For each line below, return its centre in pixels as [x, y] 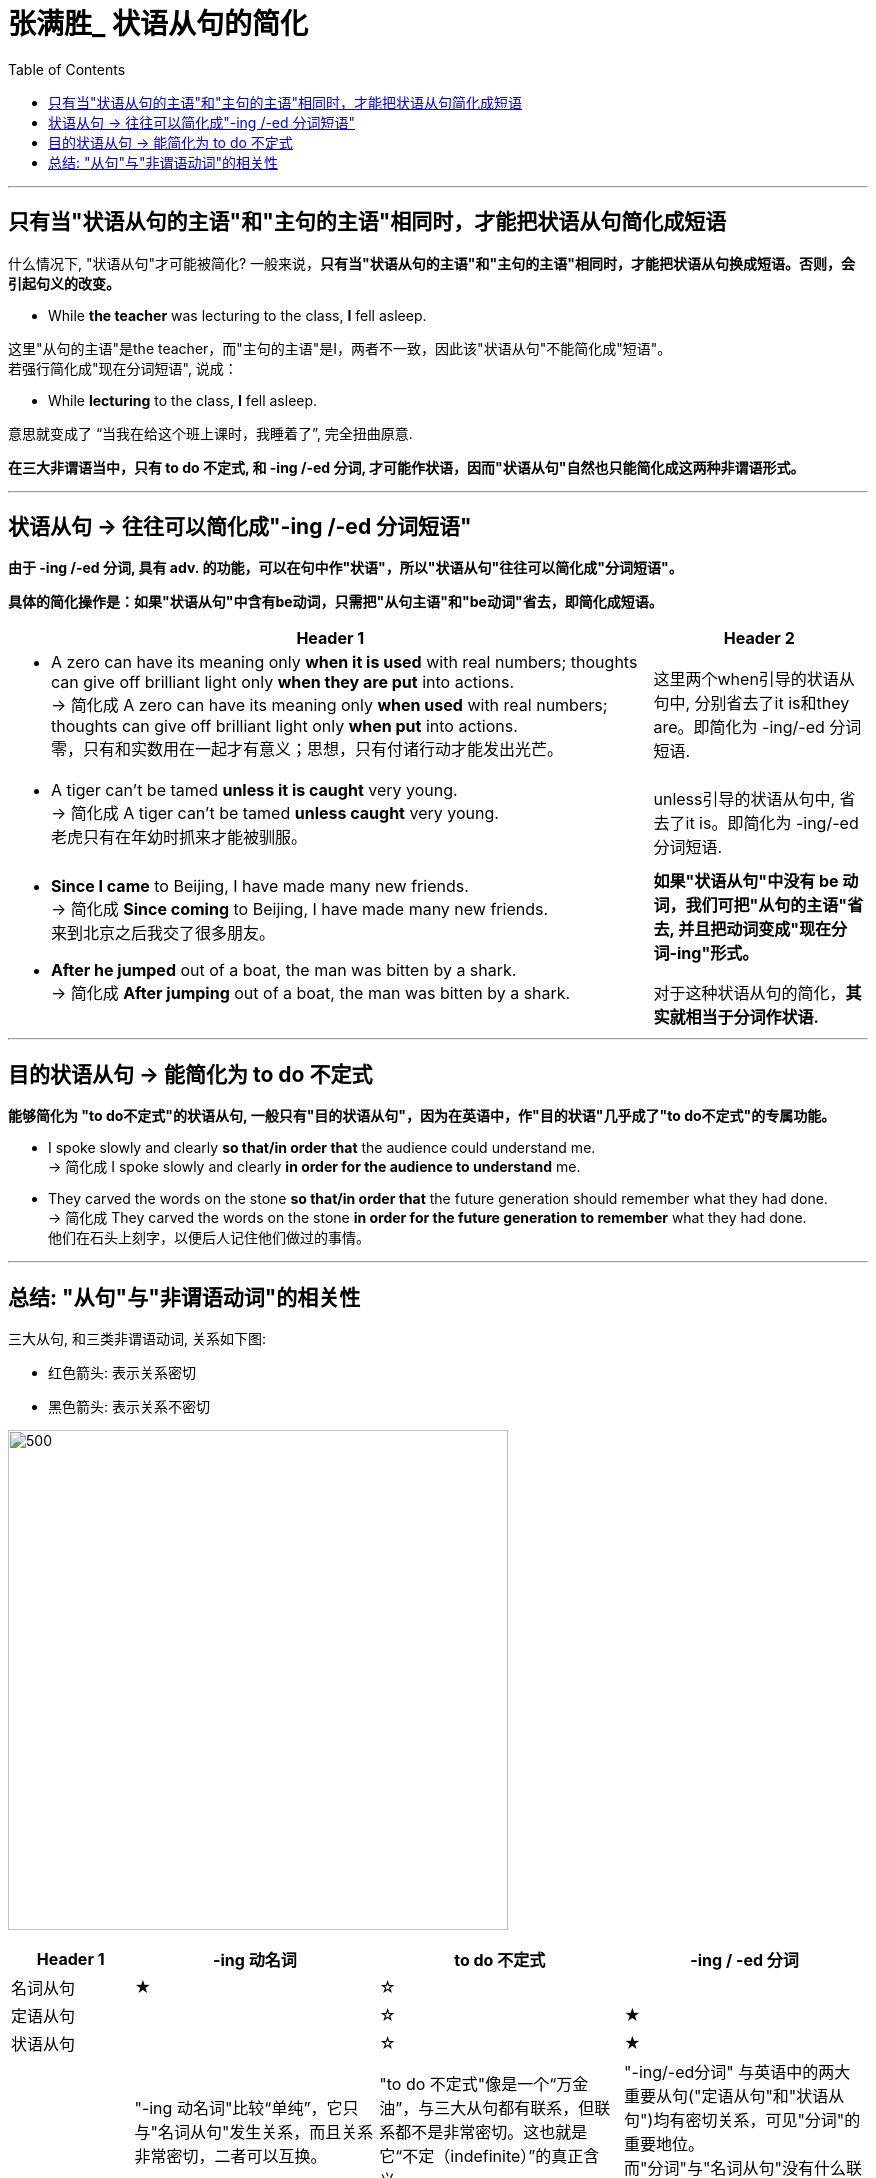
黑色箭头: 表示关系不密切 [129, 1407]
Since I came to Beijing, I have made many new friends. [260, 886]
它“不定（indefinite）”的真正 [481, 2156]
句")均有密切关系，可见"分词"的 [742, 2120]
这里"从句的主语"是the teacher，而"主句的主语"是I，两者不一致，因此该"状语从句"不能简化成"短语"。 [340, 348]
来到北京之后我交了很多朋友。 [163, 933]
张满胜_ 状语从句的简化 [158, 24]
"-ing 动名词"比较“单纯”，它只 [246, 2108]
